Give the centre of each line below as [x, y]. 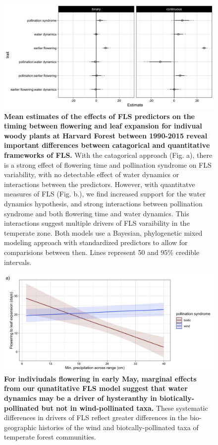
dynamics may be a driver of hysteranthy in [81, 398]
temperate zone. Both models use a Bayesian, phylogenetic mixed [103, 232]
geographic [20, 427]
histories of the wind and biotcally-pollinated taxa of [119, 427]
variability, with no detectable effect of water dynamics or [92, 174]
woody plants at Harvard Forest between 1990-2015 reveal [106, 135]
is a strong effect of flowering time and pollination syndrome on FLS [108, 164]
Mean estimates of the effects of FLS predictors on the [99, 116]
